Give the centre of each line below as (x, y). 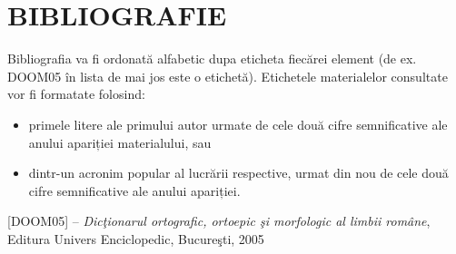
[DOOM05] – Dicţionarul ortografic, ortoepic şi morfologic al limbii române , (219, 221)
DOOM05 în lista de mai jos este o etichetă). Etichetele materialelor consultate (228, 76)
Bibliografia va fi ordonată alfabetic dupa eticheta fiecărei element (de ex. (212, 59)
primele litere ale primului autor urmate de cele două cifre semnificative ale (238, 124)
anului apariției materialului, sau (120, 142)
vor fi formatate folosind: (76, 94)
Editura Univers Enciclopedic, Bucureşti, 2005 (136, 238)
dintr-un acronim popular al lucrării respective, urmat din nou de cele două (238, 173)
